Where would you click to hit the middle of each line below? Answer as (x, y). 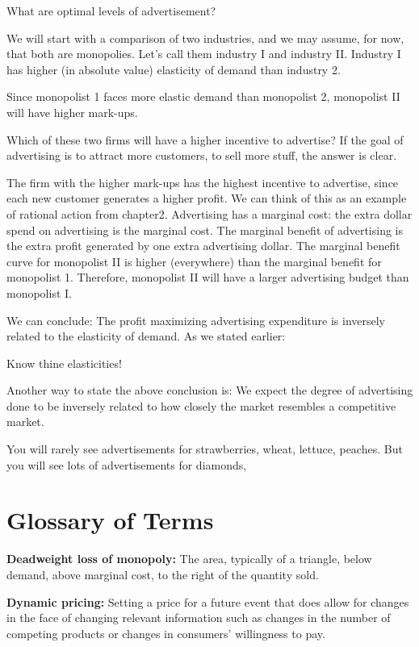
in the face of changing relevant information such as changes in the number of (199, 618)
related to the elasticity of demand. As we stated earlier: (146, 336)
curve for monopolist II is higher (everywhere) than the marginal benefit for (194, 261)
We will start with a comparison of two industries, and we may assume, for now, (205, 38)
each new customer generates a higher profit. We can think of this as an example (207, 198)
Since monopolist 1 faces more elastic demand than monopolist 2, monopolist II (203, 96)
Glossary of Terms (110, 520)
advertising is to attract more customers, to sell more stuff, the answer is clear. (202, 155)
